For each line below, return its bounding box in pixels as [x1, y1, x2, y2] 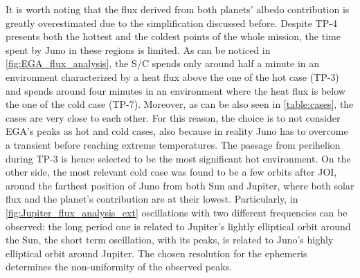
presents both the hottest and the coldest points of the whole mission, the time [6, 29, 341, 44]
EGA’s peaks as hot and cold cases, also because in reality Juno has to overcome [6, 124, 348, 138]
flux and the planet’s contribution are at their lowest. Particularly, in [6, 192, 298, 206]
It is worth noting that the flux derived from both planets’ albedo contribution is [6, 2, 350, 16]
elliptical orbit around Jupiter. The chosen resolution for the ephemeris [6, 245, 307, 260]
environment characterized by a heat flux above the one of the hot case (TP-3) [6, 69, 339, 84]
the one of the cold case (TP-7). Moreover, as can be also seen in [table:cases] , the [6, 97, 354, 111]
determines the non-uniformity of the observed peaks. [6, 259, 233, 274]
